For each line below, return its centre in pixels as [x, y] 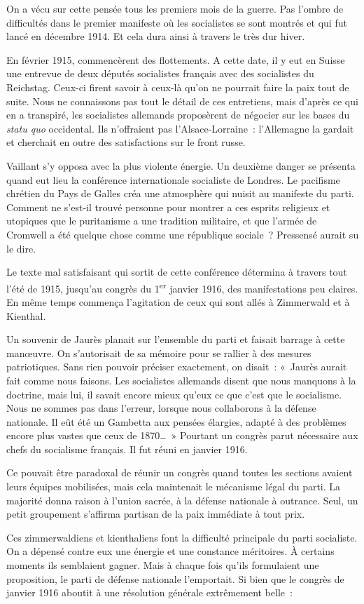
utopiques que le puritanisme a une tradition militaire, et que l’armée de [162, 221]
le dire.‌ [21, 248]
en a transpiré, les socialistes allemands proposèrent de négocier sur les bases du [178, 115]
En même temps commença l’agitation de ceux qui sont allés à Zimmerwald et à [178, 301]
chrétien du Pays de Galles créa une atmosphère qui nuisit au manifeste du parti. [180, 193]
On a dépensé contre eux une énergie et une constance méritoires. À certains [170, 551]
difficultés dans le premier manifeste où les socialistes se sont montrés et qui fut [177, 22]
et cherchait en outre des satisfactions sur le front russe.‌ [126, 142]
